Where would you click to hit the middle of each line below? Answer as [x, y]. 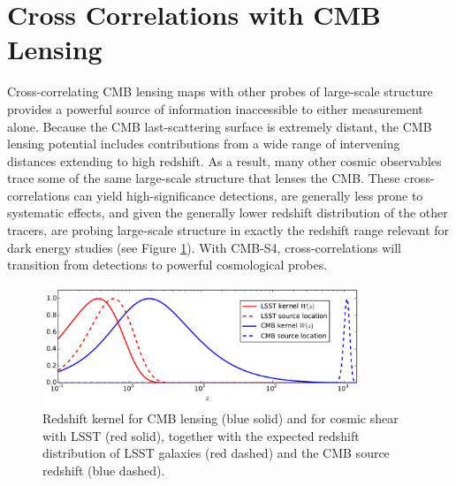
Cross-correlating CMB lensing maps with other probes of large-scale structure [220, 91]
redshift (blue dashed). [104, 471]
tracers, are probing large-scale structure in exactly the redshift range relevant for [228, 230]
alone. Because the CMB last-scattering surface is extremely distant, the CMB [220, 126]
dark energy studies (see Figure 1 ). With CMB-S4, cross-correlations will [204, 247]
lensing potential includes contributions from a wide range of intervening [204, 144]
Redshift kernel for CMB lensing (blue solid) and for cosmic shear [220, 418]
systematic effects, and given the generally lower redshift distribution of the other [228, 213]
